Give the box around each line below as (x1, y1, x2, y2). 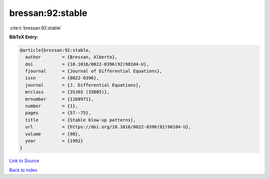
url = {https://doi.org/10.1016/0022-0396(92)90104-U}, (25, 124, 191, 130)
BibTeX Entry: (9, 34, 38, 40)
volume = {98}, (25, 131, 81, 137)
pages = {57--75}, (25, 110, 91, 116)
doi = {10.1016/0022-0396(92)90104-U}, (25, 61, 149, 67)
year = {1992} (25, 138, 83, 144)
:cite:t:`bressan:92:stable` (9, 25, 62, 31)
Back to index (9, 167, 37, 173)
